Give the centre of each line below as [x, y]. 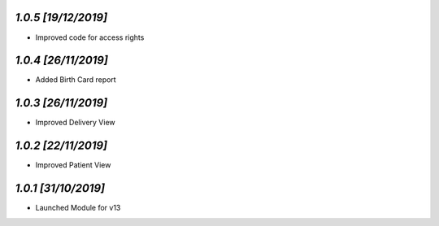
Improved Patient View [73, 165]
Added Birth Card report [76, 80]
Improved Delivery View [75, 123]
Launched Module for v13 [78, 208]
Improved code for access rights [90, 37]
